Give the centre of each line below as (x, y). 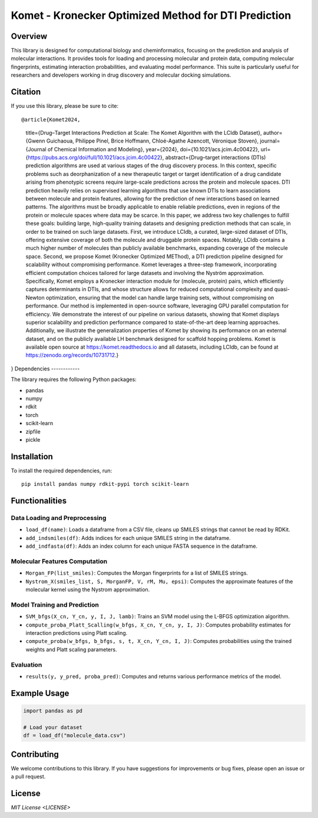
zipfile (33, 431)
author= (273, 133)
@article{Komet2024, (51, 120)
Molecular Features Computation (59, 561)
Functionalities (39, 501)
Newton (35, 297)
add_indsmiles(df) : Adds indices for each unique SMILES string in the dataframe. (128, 538)
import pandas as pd (53, 711)
